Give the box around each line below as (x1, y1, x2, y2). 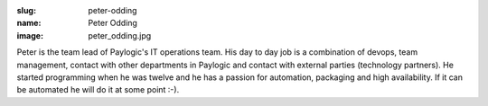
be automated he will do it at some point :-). (16, 84, 180, 95)
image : (16, 30, 44, 40)
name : (16, 18, 42, 29)
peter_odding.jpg (88, 30, 152, 40)
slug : (16, 5, 36, 15)
